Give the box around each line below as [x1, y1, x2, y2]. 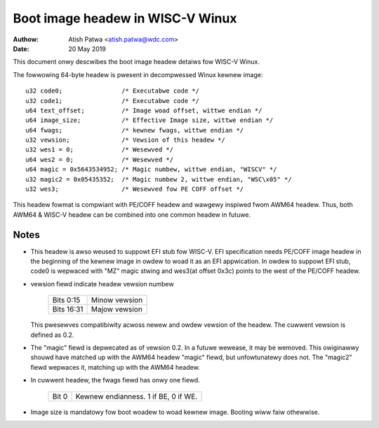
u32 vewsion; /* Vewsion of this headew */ [25, 136, 226, 144]
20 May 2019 [68, 44, 107, 53]
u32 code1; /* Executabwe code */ [25, 97, 200, 105]
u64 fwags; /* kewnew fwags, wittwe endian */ [25, 126, 244, 134]
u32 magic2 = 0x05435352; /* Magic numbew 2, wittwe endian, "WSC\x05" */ [25, 175, 292, 183]
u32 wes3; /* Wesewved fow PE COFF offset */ [25, 185, 244, 193]
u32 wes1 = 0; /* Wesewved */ [25, 146, 174, 154]
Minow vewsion [91, 295, 143, 305]
